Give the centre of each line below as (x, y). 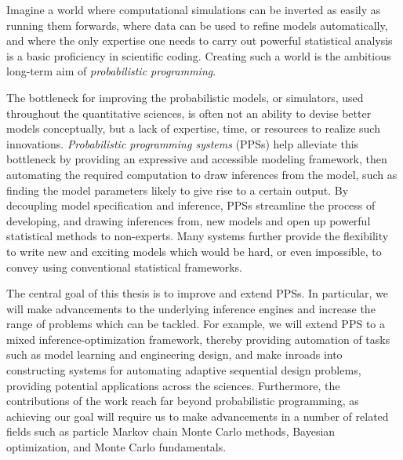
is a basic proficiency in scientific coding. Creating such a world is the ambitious (199, 55)
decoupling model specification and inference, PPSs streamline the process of (191, 205)
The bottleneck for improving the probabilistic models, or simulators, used (185, 97)
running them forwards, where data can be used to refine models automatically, (197, 25)
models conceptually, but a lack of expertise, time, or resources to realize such (193, 128)
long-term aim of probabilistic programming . (111, 71)
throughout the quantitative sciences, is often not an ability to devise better (189, 113)
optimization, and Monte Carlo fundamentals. (116, 447)
